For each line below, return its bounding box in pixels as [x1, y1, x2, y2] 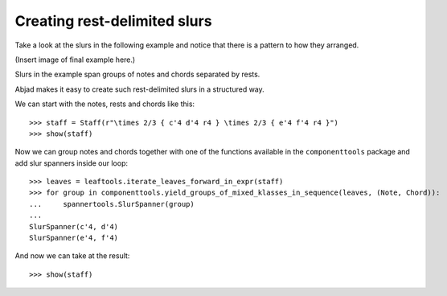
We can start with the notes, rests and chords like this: [14, 99, 195, 109]
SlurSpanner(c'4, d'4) [29, 222, 119, 231]
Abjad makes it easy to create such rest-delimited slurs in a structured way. [14, 84, 265, 94]
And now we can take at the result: [14, 251, 130, 261]
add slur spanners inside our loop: [14, 158, 129, 168]
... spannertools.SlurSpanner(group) [29, 199, 195, 208]
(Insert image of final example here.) [14, 55, 136, 64]
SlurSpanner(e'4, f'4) [29, 233, 119, 243]
